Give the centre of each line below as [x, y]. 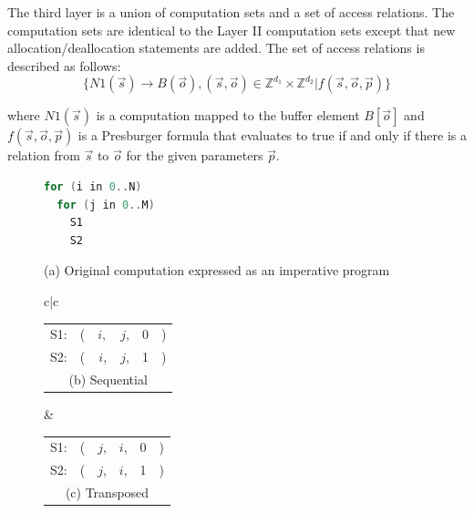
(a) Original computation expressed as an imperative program [217, 270]
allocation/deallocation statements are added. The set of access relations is [216, 48]
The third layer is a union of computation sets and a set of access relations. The [231, 12]
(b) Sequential [108, 379]
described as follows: [64, 65]
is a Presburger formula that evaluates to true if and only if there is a [273, 135]
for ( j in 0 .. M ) [106, 205]
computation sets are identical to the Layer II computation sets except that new [232, 30]
